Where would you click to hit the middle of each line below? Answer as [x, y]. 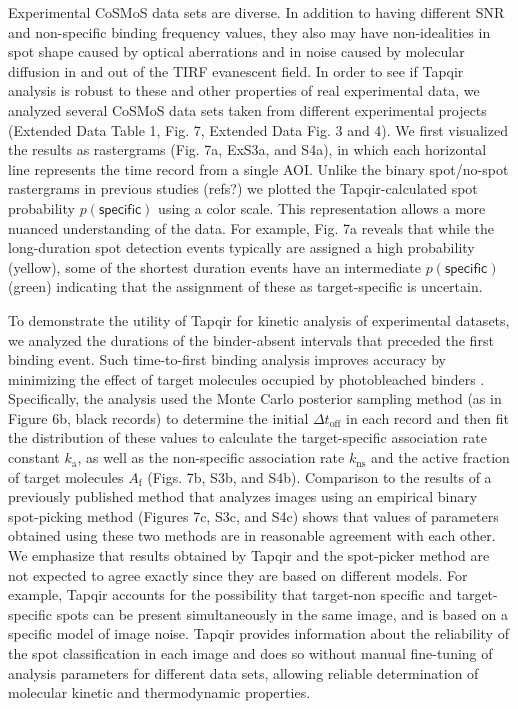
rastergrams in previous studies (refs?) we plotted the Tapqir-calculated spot [243, 188]
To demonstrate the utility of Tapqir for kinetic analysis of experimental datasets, [259, 319]
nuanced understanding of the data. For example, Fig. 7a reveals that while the [251, 227]
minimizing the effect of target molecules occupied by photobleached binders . [246, 378]
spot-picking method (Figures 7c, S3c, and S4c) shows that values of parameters [253, 515]
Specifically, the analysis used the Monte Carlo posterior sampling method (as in [255, 398]
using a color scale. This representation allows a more [322, 207]
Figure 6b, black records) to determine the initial [158, 417]
